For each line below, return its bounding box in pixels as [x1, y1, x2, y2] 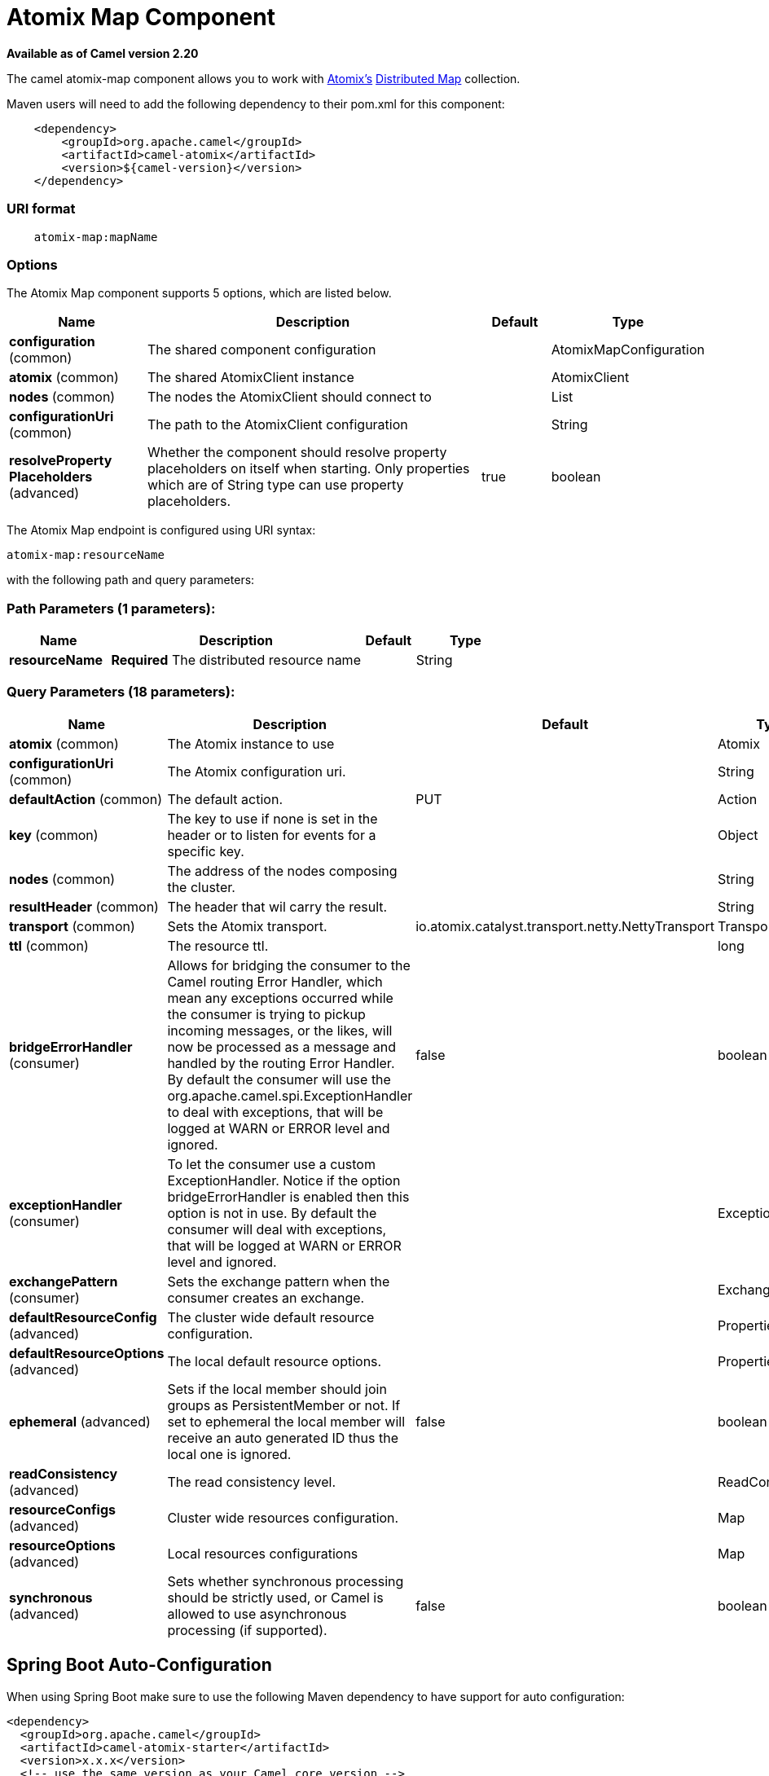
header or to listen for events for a [167, 826, 376, 843]
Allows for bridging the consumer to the [167, 956, 411, 974]
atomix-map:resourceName [7, 548, 165, 562]
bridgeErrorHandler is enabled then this [167, 1188, 410, 1205]
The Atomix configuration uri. [167, 763, 346, 780]
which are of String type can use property [147, 477, 404, 494]
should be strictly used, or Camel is [167, 1589, 384, 1606]
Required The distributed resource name [111, 652, 361, 668]
